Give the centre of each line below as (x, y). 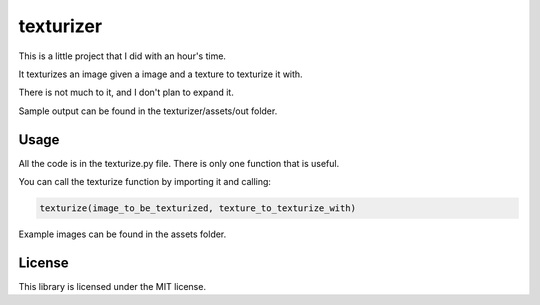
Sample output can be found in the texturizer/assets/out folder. (148, 111)
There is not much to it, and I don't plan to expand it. (126, 92)
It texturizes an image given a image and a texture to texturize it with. (161, 74)
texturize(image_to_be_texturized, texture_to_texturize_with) (198, 208)
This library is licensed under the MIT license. (112, 286)
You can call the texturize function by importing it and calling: (145, 182)
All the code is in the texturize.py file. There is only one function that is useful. (179, 163)
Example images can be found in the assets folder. (122, 234)
